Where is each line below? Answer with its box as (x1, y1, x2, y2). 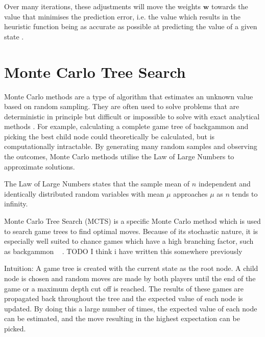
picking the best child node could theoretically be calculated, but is (4, 131, 215, 141)
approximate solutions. (4, 161, 75, 172)
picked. (4, 323, 26, 333)
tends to (232, 188, 258, 199)
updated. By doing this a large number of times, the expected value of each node (4, 303, 257, 313)
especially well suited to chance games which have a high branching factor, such (4, 236, 254, 246)
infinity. (4, 198, 28, 209)
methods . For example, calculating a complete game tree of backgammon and (4, 121, 249, 132)
